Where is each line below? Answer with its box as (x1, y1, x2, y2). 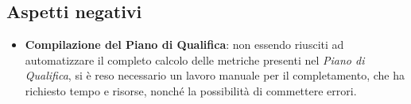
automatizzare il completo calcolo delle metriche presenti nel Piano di (25, 51, 365, 68)
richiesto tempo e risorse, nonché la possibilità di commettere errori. (25, 82, 357, 98)
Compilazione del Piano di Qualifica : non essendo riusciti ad (25, 36, 344, 53)
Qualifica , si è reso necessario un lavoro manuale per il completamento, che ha (25, 67, 405, 84)
